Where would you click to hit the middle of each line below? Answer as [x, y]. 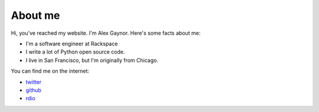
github [33, 90]
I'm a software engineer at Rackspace [72, 44]
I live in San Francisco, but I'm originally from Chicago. [92, 60]
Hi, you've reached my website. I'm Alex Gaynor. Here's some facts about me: [106, 33]
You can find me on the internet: [50, 71]
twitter [34, 82]
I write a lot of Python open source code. [75, 52]
